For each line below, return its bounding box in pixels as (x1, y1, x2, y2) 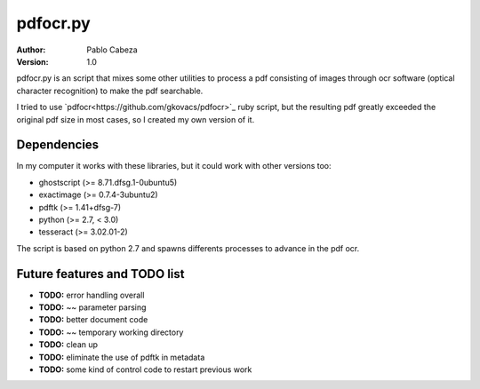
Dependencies (16, 138, 100, 153)
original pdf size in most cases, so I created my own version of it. (16, 114, 255, 124)
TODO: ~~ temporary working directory (38, 327, 184, 337)
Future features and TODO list (16, 266, 185, 282)
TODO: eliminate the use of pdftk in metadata (38, 352, 205, 362)
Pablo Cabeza (86, 44, 138, 55)
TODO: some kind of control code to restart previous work (38, 364, 252, 375)
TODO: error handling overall (38, 290, 145, 300)
